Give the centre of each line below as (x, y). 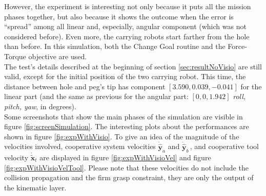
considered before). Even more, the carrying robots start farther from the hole (127, 36)
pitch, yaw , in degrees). (40, 106)
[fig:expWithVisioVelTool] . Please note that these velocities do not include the (126, 167)
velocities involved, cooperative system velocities (80, 146)
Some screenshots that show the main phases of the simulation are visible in (124, 116)
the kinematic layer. (35, 187)
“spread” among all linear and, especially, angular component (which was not (125, 26)
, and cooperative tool (224, 146)
